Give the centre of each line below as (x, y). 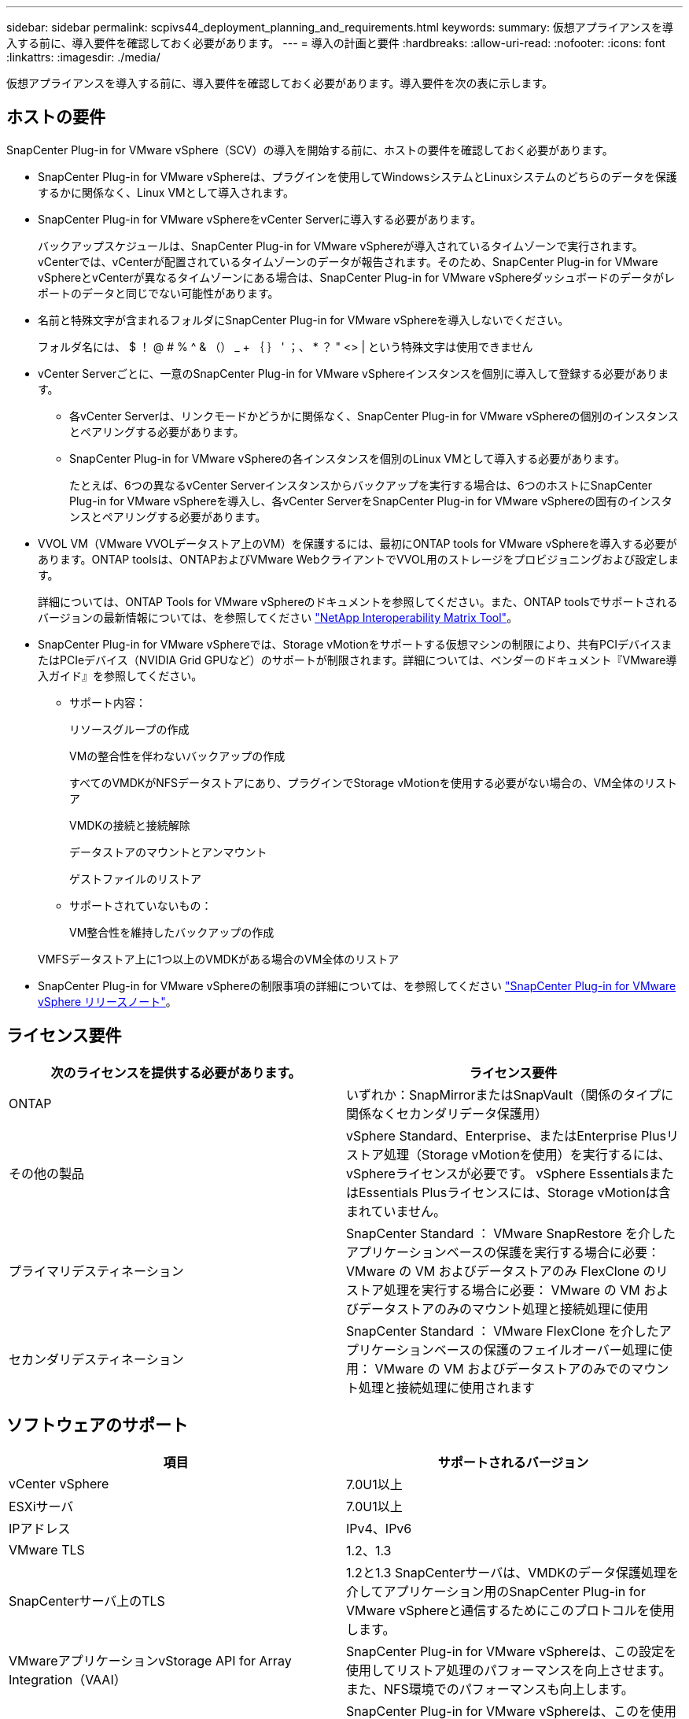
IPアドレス (40, 1528)
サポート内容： (108, 702)
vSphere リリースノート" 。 (107, 1001)
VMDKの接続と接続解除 (130, 825)
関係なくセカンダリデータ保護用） (447, 1113)
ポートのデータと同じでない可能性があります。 (158, 293)
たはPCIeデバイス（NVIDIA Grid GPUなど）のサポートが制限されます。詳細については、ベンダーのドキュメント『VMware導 (357, 660)
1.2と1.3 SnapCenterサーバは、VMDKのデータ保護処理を (512, 1572)
